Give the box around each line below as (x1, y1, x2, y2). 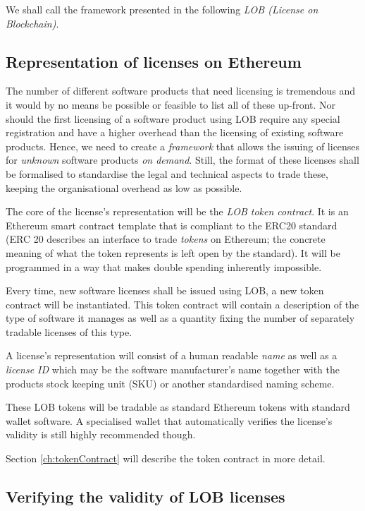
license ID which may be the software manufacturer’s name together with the (6, 362, 340, 377)
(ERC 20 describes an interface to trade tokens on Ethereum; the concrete (6, 232, 326, 246)
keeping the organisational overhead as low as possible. (6, 180, 242, 195)
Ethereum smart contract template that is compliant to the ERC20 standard (6, 217, 338, 232)
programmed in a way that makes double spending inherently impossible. (6, 259, 322, 274)
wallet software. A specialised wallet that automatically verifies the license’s (6, 413, 333, 428)
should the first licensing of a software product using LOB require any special (6, 111, 340, 126)
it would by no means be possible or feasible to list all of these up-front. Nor (6, 97, 336, 112)
